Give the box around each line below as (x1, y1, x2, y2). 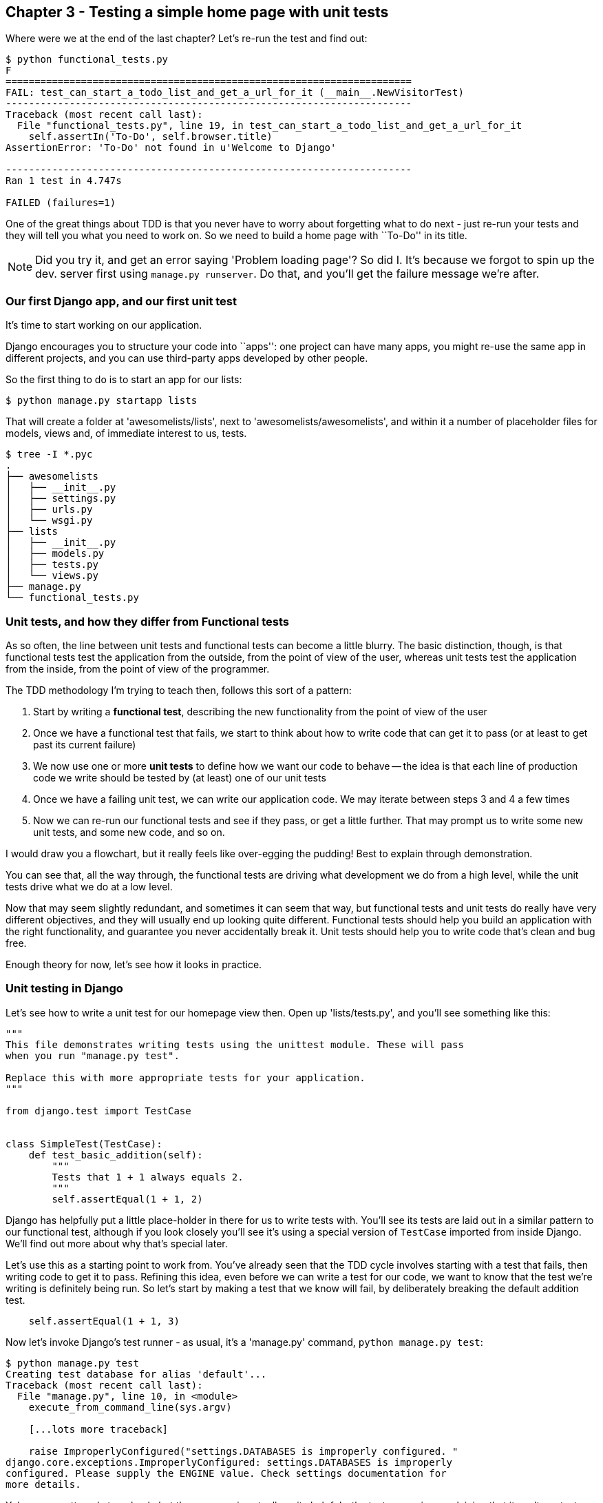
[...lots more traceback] (28, 1423, 169, 1435)
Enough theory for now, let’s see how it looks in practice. (6, 958, 262, 970)
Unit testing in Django (6, 981, 123, 996)
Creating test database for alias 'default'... (6, 1368, 267, 1380)
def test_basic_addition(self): (28, 1149, 203, 1161)
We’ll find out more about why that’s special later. (6, 1237, 228, 1249)
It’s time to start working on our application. (6, 319, 202, 331)
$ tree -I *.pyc (6, 449, 93, 460)
